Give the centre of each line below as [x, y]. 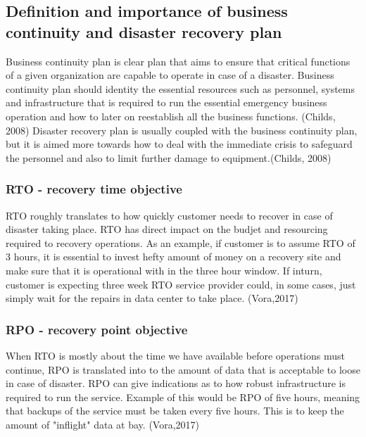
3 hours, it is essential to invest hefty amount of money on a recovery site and [173, 256]
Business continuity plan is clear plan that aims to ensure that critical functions [178, 61]
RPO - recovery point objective [97, 329]
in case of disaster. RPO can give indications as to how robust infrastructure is [176, 383]
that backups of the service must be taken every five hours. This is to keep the [175, 411]
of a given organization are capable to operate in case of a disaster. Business [170, 75]
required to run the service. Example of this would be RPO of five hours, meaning [183, 397]
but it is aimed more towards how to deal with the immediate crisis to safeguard [179, 144]
